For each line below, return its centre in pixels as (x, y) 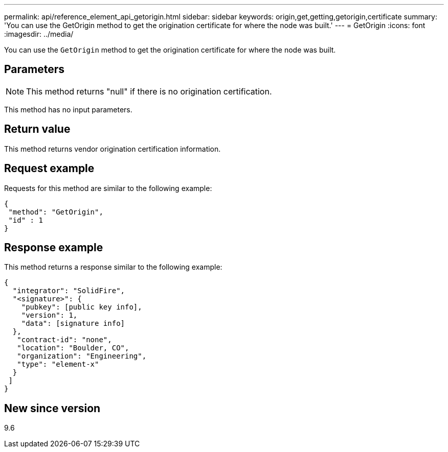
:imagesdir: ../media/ (39, 34)
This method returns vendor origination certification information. (113, 149)
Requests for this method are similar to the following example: (108, 188)
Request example (49, 169)
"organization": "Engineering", (82, 356)
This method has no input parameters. (68, 109)
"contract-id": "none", (64, 340)
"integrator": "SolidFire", (69, 291)
